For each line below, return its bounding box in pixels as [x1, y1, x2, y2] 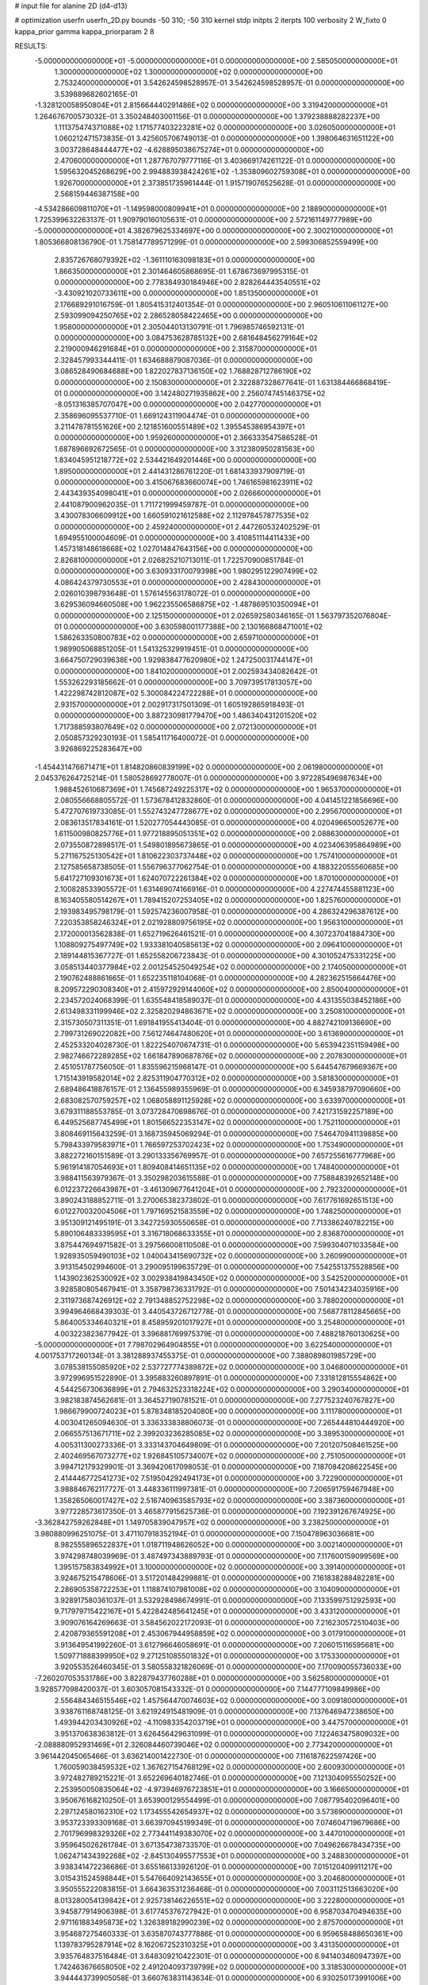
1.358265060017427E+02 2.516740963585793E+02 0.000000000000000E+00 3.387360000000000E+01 [54, 1495, 406, 1505]
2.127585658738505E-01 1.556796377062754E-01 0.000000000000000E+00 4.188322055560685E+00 [54, 862, 399, 872]
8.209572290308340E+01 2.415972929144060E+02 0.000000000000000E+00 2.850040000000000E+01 [54, 985, 408, 994]
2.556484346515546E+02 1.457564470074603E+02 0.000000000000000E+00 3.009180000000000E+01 [54, 1695, 407, 1705]
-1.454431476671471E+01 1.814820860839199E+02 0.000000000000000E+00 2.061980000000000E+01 [34, 762, 384, 772]
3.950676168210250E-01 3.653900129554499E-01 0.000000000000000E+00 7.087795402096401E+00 [54, 1795, 400, 1806]
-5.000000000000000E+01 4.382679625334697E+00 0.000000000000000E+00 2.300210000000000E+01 [34, 226, 394, 236]
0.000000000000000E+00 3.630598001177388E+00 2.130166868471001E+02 [63, 622, 323, 631]
